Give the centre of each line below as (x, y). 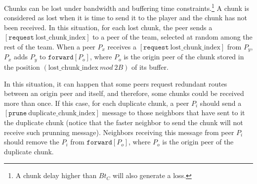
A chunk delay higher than (56, 175)
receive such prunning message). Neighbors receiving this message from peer (119, 132)
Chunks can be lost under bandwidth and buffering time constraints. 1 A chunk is (127, 7)
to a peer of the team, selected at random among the (172, 37)
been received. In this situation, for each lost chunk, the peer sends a (108, 27)
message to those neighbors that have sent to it (173, 113)
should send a (221, 103)
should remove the (32, 142)
